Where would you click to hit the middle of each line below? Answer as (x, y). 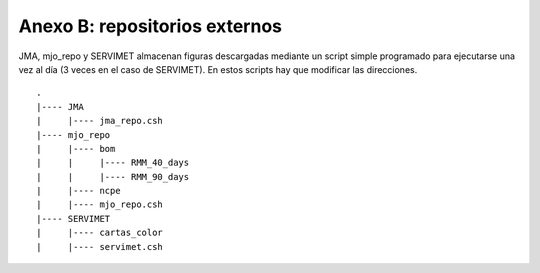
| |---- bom (76, 148)
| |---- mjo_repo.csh (100, 204)
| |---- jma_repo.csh (100, 121)
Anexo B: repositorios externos (150, 26)
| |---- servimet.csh (100, 246)
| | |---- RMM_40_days (113, 163)
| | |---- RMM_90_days (113, 176)
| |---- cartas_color (100, 233)
